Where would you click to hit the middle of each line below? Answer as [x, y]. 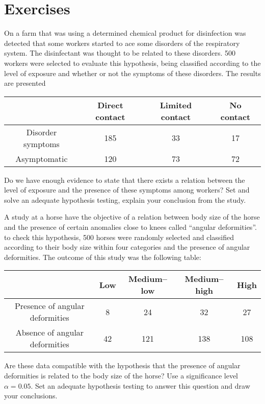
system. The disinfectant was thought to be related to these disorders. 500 [120, 53]
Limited [176, 105]
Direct [110, 105]
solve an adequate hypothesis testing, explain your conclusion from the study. [125, 199]
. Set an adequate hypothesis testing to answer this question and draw [140, 385]
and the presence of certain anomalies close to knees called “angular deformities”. [130, 227]
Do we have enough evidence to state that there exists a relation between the [125, 180]
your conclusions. [31, 396]
